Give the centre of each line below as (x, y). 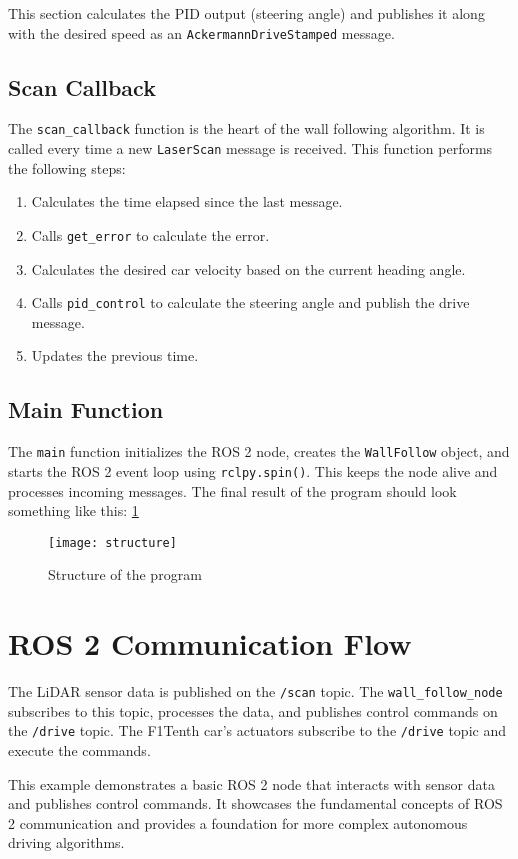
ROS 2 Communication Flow (210, 643)
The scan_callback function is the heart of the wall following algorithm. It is (246, 128)
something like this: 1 (73, 510)
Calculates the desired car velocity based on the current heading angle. (248, 268)
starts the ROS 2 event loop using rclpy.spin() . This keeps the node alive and (253, 470)
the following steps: (67, 167)
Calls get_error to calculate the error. (150, 234)
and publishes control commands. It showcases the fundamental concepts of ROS (255, 803)
